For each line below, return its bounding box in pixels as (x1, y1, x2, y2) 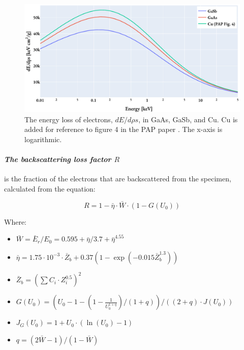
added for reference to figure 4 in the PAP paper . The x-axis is (24, 124, 223, 134)
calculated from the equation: (4, 183, 96, 194)
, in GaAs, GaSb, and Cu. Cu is (138, 114, 238, 124)
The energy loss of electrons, (24, 114, 113, 124)
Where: (4, 216, 26, 227)
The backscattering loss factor (4, 153, 111, 164)
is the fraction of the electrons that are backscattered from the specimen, (4, 173, 231, 184)
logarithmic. (24, 133, 62, 144)
